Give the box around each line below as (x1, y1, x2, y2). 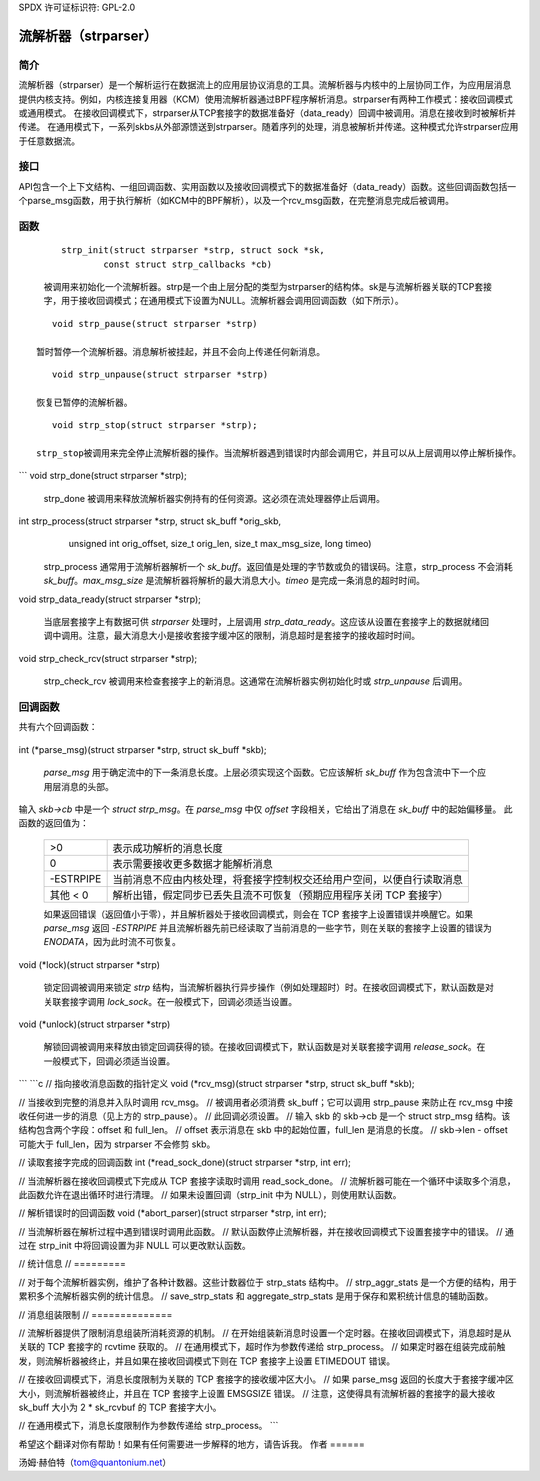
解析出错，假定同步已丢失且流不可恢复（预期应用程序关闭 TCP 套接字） (112, 888, 449, 902)
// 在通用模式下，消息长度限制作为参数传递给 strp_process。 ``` (18, 1420, 279, 1432)
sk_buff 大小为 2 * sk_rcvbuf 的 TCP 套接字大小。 (18, 1401, 222, 1413)
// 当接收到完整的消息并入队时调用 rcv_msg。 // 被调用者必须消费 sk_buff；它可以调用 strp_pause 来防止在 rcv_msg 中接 (18, 1096, 514, 1108)
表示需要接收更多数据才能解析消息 (112, 856, 274, 870)
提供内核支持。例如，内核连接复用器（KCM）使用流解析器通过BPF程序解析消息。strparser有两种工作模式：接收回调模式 (18, 93, 514, 105)
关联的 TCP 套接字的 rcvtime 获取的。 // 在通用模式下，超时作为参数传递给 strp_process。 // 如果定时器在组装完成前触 (18, 1341, 506, 1353)
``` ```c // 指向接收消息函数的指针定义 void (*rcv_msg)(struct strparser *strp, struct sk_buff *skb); (18, 1078, 415, 1090)
